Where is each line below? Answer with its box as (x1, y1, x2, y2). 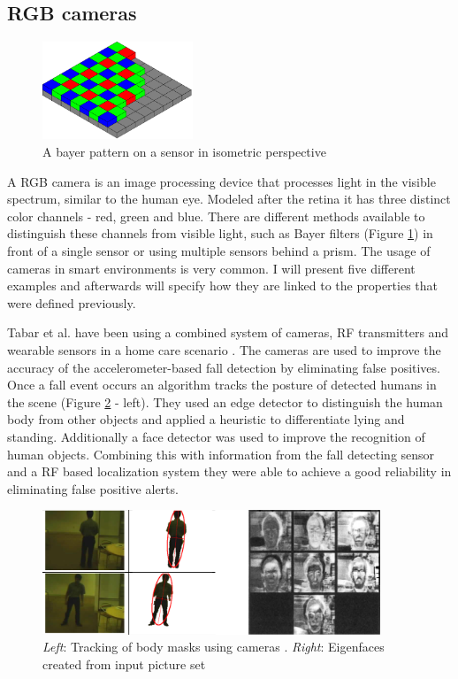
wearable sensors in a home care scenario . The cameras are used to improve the (7, 340, 441, 359)
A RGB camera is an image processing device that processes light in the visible (7, 172, 436, 190)
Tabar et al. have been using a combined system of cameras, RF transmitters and (7, 323, 449, 342)
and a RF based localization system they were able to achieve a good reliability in (7, 462, 452, 481)
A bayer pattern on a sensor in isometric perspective (42, 143, 326, 161)
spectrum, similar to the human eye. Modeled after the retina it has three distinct (7, 189, 451, 208)
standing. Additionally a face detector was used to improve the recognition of (7, 427, 425, 445)
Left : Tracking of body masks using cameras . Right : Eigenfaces (42, 637, 385, 656)
